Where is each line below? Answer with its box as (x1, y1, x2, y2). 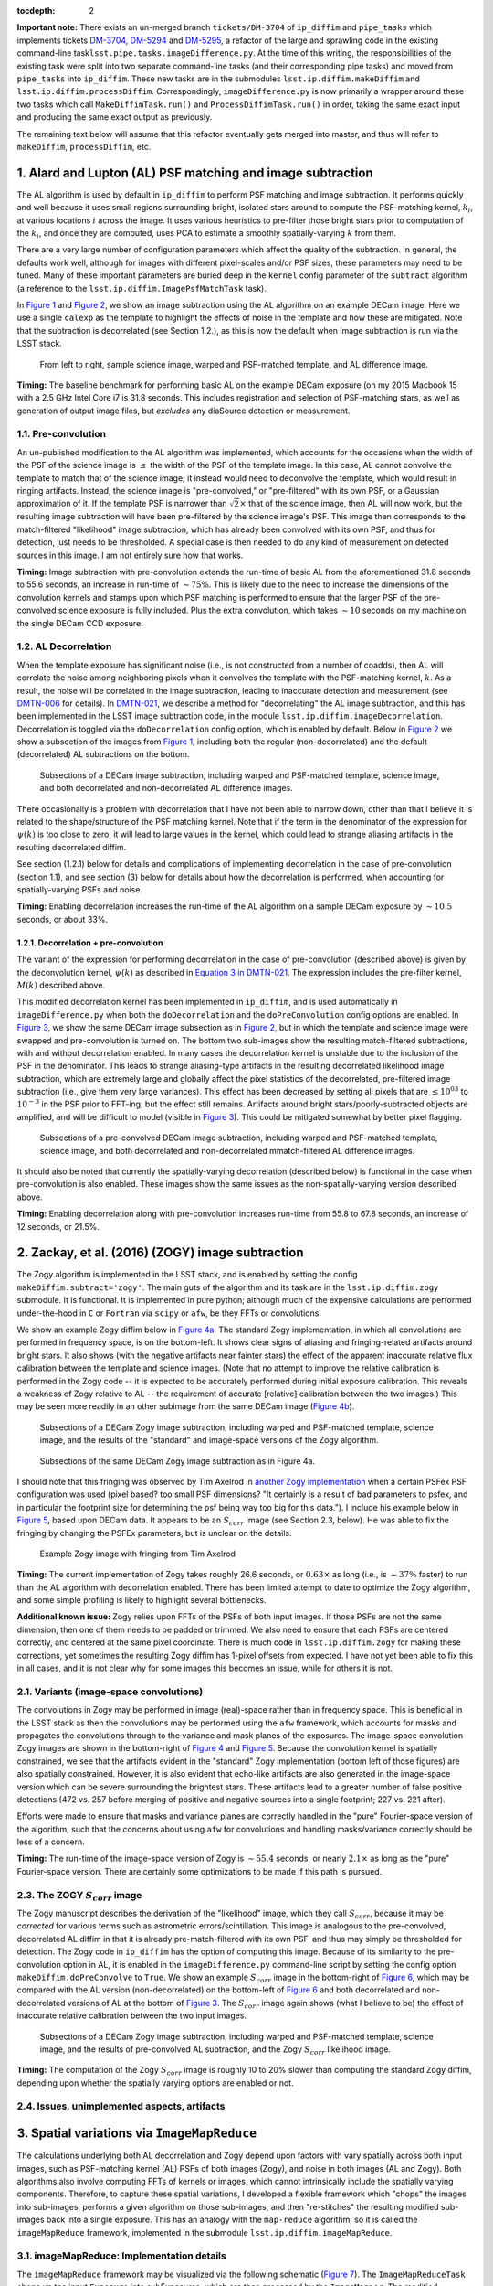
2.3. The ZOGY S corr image (16, 1888, 142, 1903)
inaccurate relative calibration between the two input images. (16, 2010, 246, 2021)
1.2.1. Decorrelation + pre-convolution (16, 937, 163, 948)
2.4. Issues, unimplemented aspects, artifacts (16, 2099, 226, 2112)
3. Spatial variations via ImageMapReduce (16, 2126, 257, 2142)
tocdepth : (16, 5, 56, 16)
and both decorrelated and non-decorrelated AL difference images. (39, 783, 294, 794)
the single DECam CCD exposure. (16, 617, 143, 628)
